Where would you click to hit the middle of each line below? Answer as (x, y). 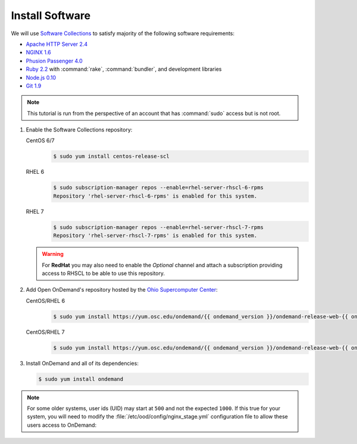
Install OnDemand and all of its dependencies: (82, 363)
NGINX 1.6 (38, 52)
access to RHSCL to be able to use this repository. (104, 273)
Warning (53, 254)
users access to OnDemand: (62, 425)
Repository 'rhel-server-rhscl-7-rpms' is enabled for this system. (155, 236)
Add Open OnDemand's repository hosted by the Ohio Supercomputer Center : (122, 290)
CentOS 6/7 (40, 140)
